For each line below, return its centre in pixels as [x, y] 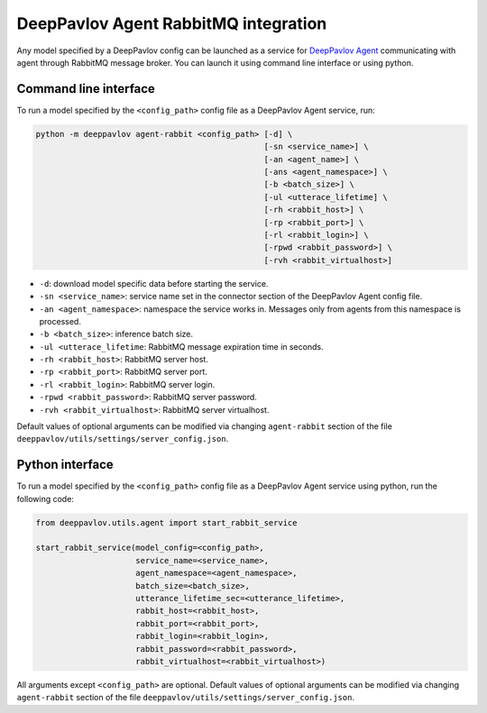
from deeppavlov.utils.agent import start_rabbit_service [166, 522]
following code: [45, 498]
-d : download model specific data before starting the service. [154, 283]
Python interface [65, 465]
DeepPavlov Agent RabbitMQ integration [172, 23]
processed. [60, 321]
